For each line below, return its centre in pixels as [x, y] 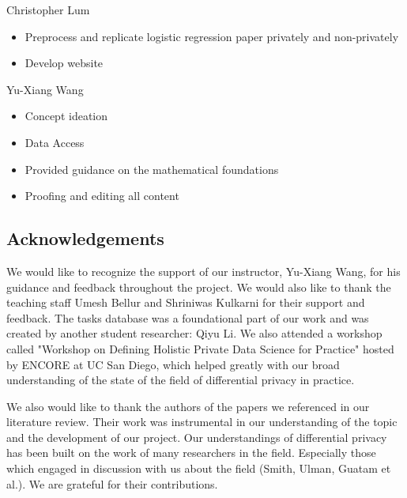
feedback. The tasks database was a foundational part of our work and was [188, 317]
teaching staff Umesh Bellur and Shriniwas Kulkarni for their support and [186, 302]
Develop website [64, 63]
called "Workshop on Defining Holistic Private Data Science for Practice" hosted [200, 348]
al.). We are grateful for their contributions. [112, 483]
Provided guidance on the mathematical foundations [152, 169]
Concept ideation [66, 116]
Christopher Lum [48, 9]
